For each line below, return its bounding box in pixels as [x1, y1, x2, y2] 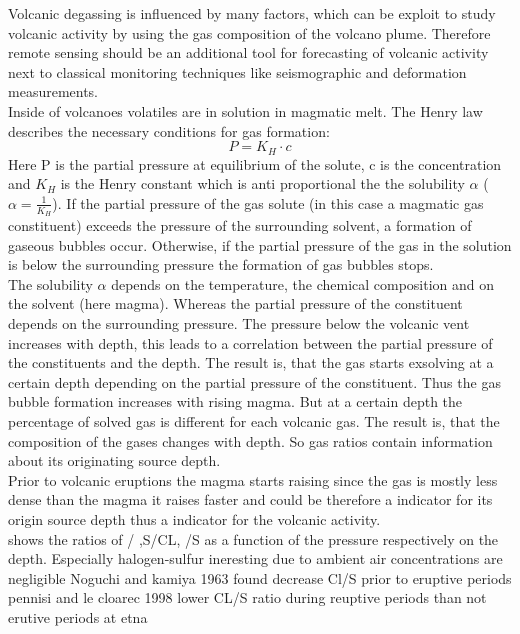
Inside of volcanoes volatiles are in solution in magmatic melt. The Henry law [8, 100, 483, 121]
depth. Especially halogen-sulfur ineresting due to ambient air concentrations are [8, 548, 503, 569]
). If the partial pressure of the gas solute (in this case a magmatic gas [52, 192, 484, 213]
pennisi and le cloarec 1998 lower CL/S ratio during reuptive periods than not [8, 587, 487, 608]
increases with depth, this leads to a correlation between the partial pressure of [8, 332, 493, 353]
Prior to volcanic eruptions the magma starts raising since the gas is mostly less [8, 469, 498, 490]
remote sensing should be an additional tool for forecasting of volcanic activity [8, 42, 489, 63]
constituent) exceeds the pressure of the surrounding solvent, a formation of [8, 215, 472, 236]
